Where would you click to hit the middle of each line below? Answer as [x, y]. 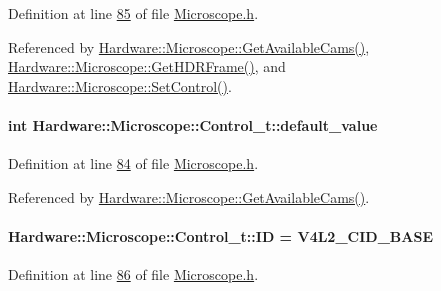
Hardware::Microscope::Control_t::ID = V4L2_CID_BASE [220, 235]
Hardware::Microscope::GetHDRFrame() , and [147, 66]
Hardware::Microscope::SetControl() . [120, 85]
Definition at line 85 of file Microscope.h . [133, 13]
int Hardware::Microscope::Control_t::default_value [193, 124]
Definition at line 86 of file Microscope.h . [133, 274]
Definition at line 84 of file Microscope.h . [133, 163]
